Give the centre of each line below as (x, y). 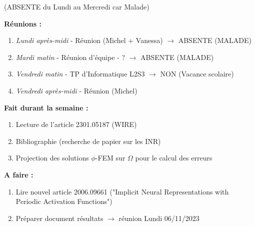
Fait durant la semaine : (46, 107)
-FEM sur (110, 158)
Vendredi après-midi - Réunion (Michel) (76, 90)
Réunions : (23, 23)
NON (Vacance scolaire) (197, 74)
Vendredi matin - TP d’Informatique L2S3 (80, 74)
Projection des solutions (52, 158)
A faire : (19, 174)
